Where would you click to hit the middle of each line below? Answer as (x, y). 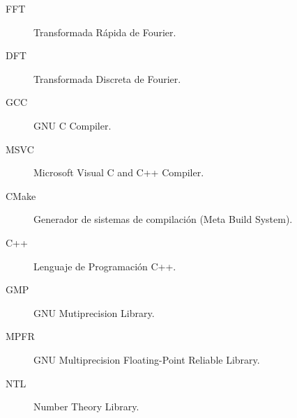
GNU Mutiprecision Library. (94, 312)
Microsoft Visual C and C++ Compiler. (119, 172)
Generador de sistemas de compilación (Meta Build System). (163, 219)
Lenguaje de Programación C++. (105, 266)
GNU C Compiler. (73, 125)
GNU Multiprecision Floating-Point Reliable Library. (147, 359)
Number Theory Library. (86, 407)
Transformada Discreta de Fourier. (107, 78)
